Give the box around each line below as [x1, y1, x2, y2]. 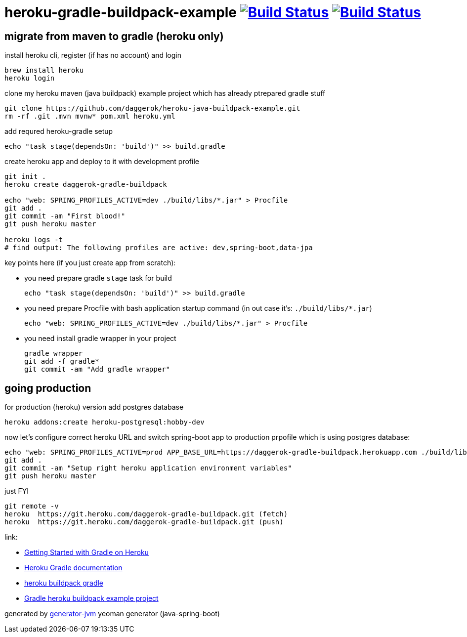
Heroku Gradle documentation [24, 563, 123, 572]
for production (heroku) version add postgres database [4, 403, 184, 412]
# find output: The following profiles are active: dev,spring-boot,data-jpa [4, 244, 313, 252]
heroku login [4, 74, 55, 83]
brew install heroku [4, 66, 84, 75]
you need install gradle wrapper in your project [24, 334, 176, 343]
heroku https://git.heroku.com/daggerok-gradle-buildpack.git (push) [4, 518, 284, 526]
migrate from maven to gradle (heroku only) [4, 30, 224, 42]
